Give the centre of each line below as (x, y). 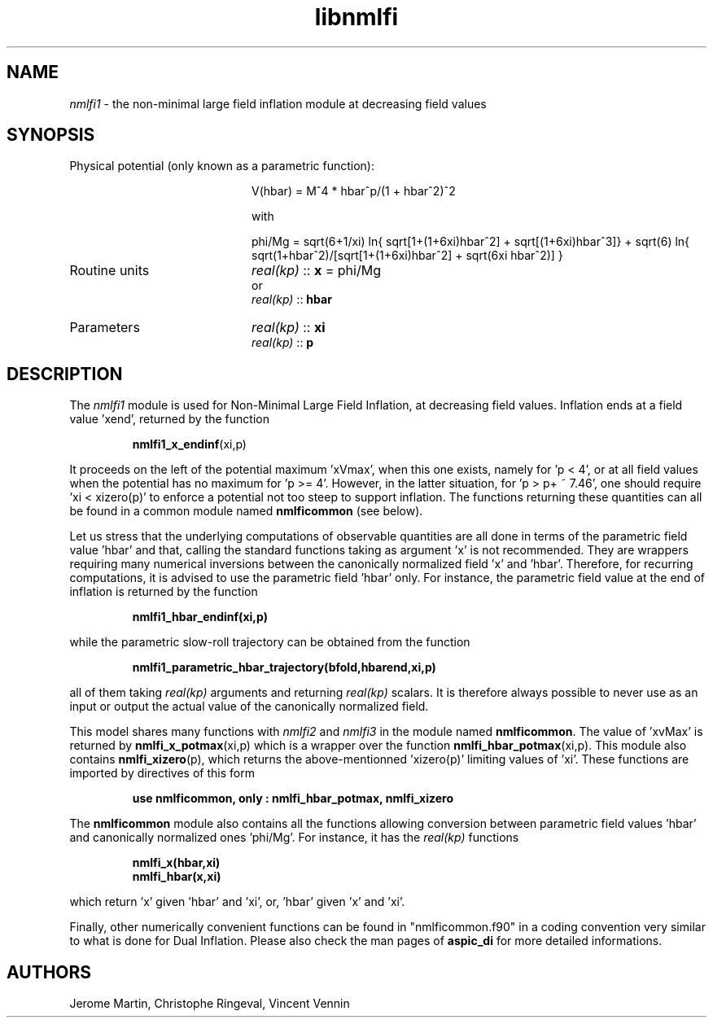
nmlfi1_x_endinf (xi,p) (189, 444)
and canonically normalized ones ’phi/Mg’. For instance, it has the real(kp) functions (294, 838)
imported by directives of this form (162, 773)
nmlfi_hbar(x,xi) (177, 877)
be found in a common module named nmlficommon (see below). (246, 511)
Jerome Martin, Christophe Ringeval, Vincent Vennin (210, 1004)
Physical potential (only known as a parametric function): (222, 166)
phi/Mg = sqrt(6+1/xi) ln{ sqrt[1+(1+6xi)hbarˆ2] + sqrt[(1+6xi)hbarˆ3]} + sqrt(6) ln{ (471, 242)
